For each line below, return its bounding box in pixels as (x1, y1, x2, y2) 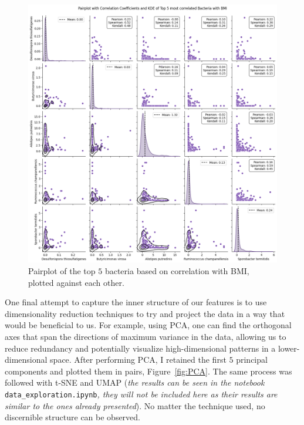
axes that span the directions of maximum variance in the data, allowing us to (5, 330, 286, 342)
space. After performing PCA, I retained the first (50, 353, 227, 366)
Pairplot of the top (28, 265, 96, 277)
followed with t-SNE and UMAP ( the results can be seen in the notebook (5, 376, 265, 389)
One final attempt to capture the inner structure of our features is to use (5, 296, 267, 308)
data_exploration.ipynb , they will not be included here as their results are (5, 387, 278, 400)
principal (236, 353, 268, 366)
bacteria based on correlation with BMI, (104, 265, 249, 277)
